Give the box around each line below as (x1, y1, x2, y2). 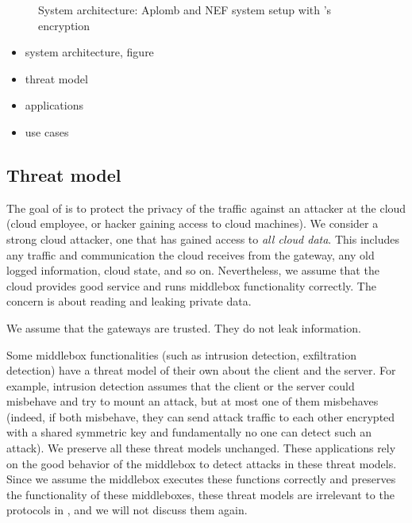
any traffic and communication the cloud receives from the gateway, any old (6, 246, 375, 263)
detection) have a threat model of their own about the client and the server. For (6, 362, 396, 379)
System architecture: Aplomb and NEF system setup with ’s (38, 2, 332, 17)
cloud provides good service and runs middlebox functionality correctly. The (6, 277, 376, 294)
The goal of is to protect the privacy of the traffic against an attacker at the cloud (6, 199, 406, 216)
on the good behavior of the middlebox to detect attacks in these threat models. (6, 455, 397, 471)
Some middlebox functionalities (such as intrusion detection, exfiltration (6, 346, 357, 363)
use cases (25, 123, 69, 140)
